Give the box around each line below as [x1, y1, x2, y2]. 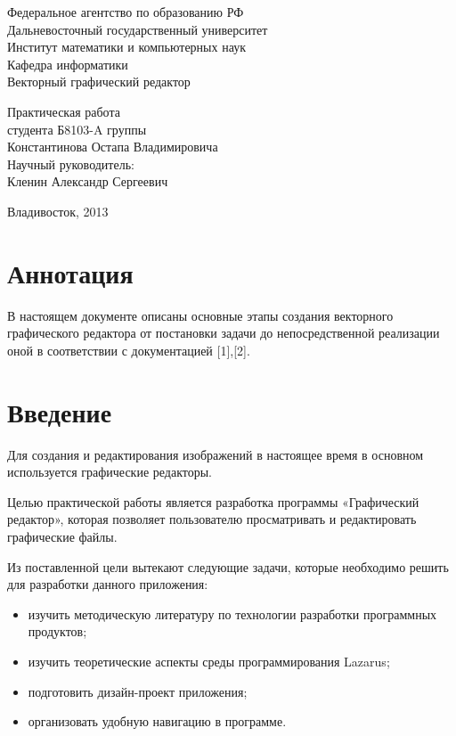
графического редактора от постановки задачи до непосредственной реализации [7, 323, 440, 342]
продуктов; [28, 622, 87, 641]
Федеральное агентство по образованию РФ [7, 3, 244, 20]
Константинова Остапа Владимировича [7, 137, 218, 156]
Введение [7, 393, 112, 429]
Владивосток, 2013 [7, 201, 109, 220]
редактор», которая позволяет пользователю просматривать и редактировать [7, 510, 417, 528]
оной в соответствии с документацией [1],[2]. [7, 340, 250, 359]
